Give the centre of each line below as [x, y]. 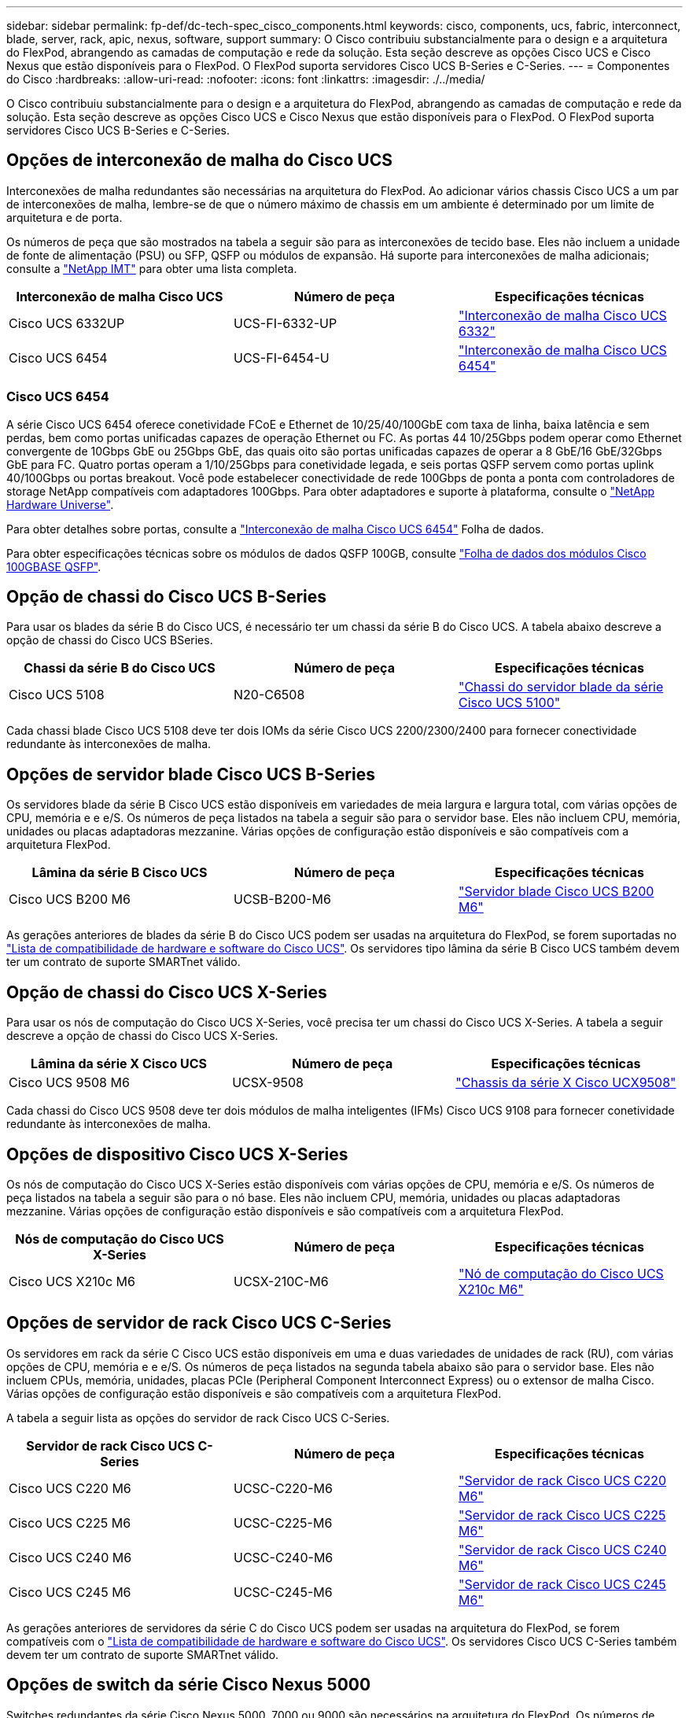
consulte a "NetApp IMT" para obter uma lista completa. [152, 268]
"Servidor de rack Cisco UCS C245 [562, 1584]
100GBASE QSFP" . [54, 566]
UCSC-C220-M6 [283, 1488]
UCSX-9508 [268, 1083]
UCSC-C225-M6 [283, 1523]
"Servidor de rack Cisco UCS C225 [562, 1515]
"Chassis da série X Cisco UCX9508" [566, 1083]
